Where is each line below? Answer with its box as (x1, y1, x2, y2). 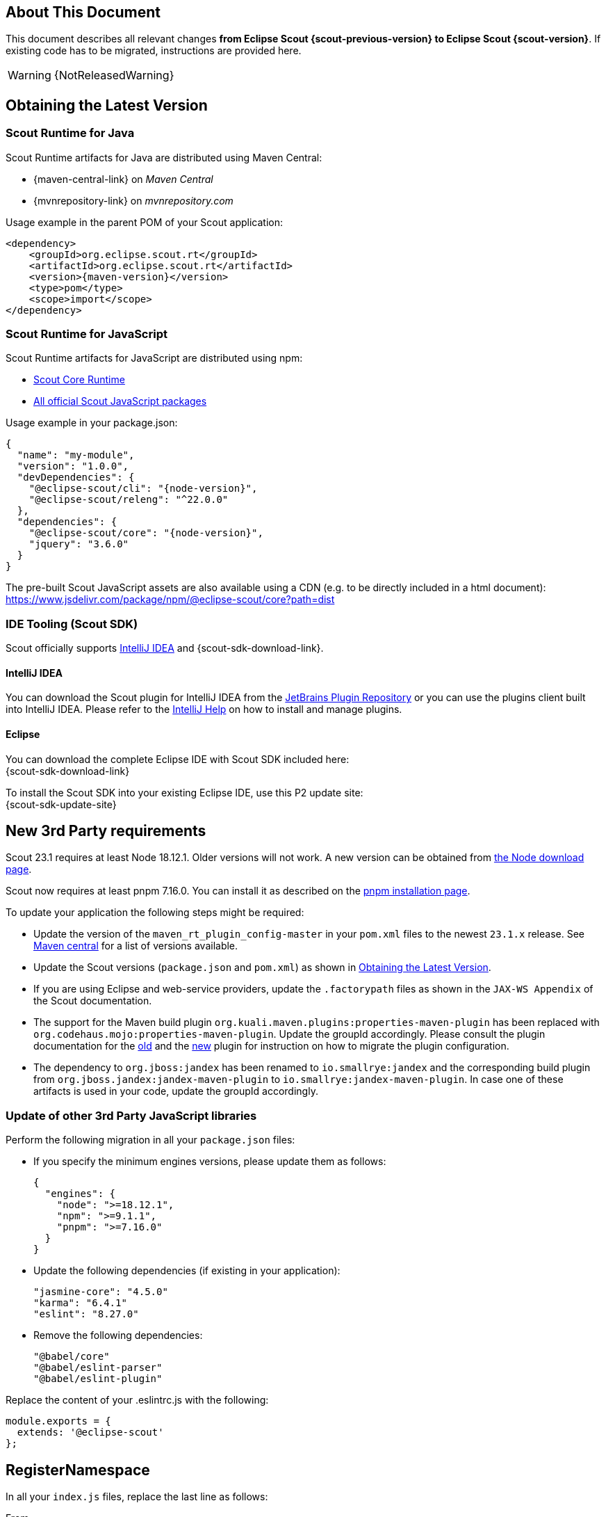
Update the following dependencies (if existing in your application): (33, 1265, 341, 1277)
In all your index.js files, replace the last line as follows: (6, 1491, 268, 1503)
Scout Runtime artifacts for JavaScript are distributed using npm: (6, 352, 303, 364)
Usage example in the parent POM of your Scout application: (6, 216, 283, 228)
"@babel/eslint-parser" (33, 1362, 163, 1374)
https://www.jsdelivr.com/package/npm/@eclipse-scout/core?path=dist (6, 593, 335, 606)
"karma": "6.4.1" (33, 1297, 127, 1309)
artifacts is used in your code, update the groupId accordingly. (33, 1085, 318, 1098)
